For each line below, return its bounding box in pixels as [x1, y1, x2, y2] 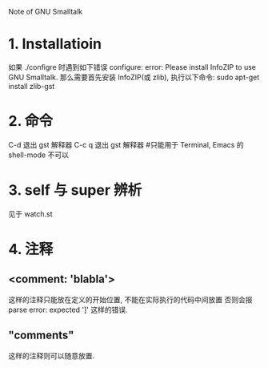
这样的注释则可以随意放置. [8, 350, 95, 360]
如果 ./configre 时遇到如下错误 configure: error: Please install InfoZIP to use [8, 62, 257, 71]
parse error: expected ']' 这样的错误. [8, 305, 128, 314]
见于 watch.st [8, 208, 53, 219]
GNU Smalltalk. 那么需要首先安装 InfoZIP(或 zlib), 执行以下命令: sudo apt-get [8, 72, 260, 82]
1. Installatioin [8, 35, 102, 53]
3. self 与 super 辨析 [8, 181, 142, 200]
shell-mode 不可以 [8, 150, 70, 160]
